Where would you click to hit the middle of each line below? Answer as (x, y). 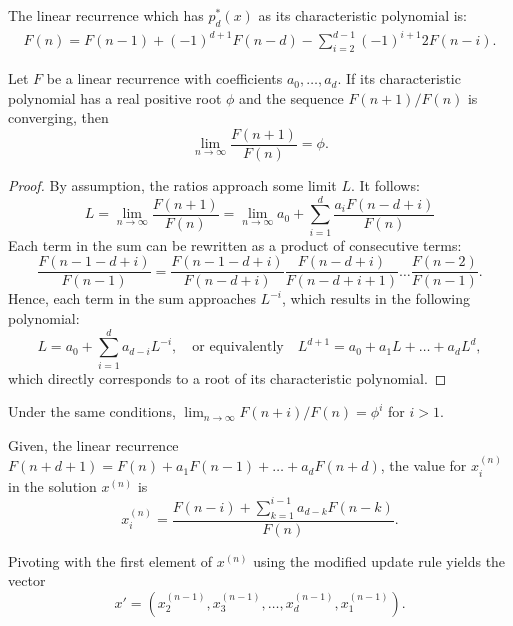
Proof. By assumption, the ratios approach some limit (172, 184)
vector (27, 580)
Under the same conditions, (92, 411)
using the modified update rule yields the (379, 560)
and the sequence (291, 97)
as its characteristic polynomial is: (363, 15)
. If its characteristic (399, 78)
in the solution (52, 485)
